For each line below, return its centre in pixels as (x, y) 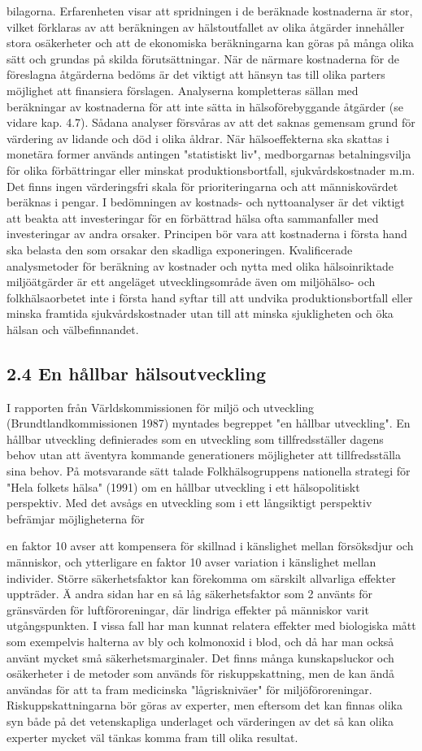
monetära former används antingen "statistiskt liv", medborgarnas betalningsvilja (209, 154)
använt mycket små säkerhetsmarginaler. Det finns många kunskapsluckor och (200, 657)
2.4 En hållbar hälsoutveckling (137, 373)
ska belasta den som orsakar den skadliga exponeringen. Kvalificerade (180, 249)
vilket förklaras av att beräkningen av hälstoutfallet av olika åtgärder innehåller (206, 26)
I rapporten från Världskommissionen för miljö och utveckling (161, 407)
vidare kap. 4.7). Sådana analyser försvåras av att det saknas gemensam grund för (211, 122)
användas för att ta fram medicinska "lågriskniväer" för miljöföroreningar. (189, 689)
